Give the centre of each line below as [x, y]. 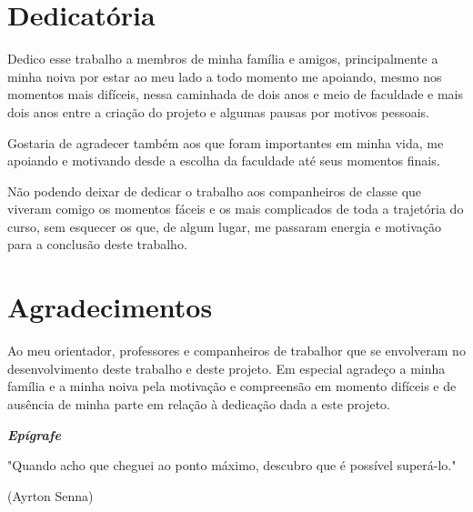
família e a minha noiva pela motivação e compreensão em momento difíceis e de [232, 386]
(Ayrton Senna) [50, 495]
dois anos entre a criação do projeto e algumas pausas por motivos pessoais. [218, 111]
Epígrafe [34, 434]
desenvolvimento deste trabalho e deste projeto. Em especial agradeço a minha [226, 368]
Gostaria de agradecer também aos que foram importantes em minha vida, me [226, 142]
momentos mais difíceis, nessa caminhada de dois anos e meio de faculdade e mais [236, 94]
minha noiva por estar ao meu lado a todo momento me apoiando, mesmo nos [225, 76]
